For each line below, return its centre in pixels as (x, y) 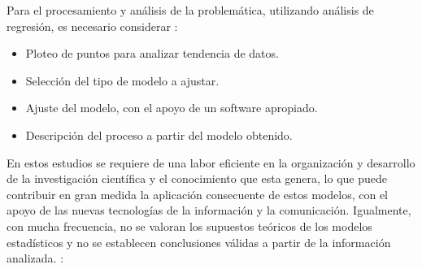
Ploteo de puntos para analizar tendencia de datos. (152, 53)
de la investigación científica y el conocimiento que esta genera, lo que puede (197, 178)
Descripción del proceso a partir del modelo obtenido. (159, 134)
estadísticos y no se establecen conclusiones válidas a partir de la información (199, 242)
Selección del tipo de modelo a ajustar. (122, 80)
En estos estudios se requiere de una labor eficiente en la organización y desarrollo (211, 162)
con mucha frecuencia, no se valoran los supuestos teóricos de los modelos (189, 226)
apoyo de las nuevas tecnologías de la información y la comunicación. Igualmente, (209, 210)
